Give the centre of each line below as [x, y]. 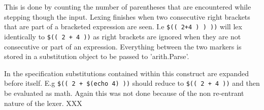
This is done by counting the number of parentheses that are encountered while [128, 7]
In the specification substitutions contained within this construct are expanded [127, 73]
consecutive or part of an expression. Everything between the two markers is [123, 46]
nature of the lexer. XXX [43, 103]
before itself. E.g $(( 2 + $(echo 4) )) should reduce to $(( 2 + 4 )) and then [132, 83]
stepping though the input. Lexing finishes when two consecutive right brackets [127, 16]
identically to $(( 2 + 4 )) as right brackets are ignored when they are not [123, 36]
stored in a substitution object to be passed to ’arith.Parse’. [97, 56]
